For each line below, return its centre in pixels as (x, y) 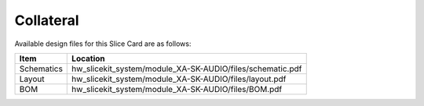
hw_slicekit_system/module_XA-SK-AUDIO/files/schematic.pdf (187, 69)
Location (88, 58)
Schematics (41, 69)
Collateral (47, 20)
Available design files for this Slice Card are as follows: (103, 44)
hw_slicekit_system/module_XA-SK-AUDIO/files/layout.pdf (179, 79)
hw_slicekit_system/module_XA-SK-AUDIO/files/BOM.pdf (177, 89)
